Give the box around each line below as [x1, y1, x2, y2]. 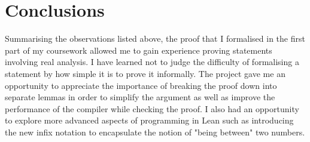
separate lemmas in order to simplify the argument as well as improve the [5, 91, 275, 103]
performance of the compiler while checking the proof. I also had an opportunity [5, 102, 299, 115]
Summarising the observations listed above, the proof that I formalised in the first [5, 32, 305, 45]
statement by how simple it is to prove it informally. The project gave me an [5, 67, 285, 79]
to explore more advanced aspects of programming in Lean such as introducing [5, 114, 294, 126]
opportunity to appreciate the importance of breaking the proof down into [5, 79, 277, 91]
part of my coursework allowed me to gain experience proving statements [5, 44, 272, 56]
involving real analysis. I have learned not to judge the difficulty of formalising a [5, 55, 299, 68]
